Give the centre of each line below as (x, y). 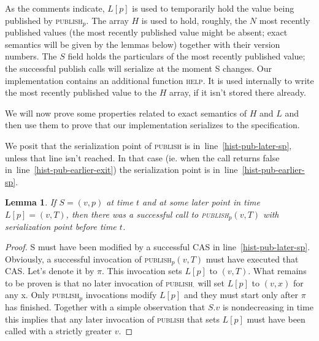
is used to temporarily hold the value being (213, 8)
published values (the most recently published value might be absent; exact (146, 32)
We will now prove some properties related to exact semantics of (126, 113)
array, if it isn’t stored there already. (238, 92)
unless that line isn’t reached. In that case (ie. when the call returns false (142, 157)
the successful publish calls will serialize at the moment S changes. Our (138, 68)
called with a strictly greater (59, 331)
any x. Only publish (42, 295)
